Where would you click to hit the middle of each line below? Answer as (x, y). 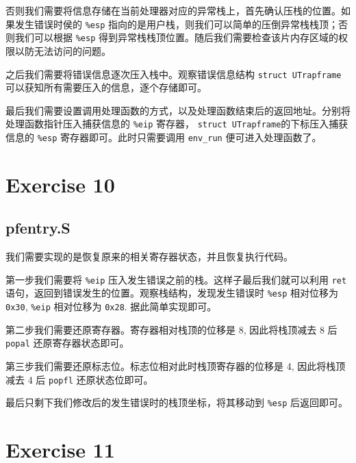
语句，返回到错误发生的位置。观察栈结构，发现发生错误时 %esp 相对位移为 (172, 293)
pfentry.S (38, 228)
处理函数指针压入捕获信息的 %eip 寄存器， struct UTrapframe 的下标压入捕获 (177, 124)
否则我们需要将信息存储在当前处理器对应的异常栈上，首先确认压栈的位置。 (173, 10)
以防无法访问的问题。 (63, 50)
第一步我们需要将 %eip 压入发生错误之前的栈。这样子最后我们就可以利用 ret (176, 279)
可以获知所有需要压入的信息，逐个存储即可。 (106, 87)
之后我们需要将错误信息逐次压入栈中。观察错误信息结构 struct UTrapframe (174, 74)
